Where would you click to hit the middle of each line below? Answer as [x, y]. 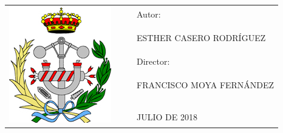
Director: [153, 61]
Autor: [149, 14]
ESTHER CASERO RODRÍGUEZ [201, 38]
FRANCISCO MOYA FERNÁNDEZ [206, 85]
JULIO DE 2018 [167, 116]
